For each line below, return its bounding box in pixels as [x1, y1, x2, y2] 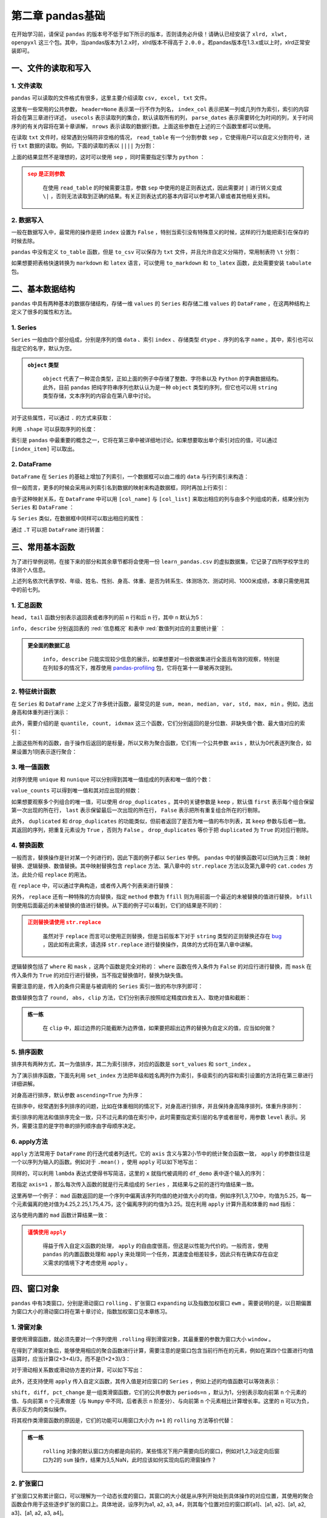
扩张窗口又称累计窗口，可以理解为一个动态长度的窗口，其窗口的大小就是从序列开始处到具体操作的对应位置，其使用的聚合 [11, 1492, 314, 1499]
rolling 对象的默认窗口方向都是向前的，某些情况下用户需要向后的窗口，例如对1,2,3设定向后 [42, 1448, 275, 1455]
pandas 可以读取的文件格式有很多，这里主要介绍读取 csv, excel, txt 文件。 [11, 94, 210, 101]
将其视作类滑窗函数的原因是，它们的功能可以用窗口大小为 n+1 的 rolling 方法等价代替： [11, 1417, 236, 1424]
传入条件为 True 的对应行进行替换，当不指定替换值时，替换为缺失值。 [11, 972, 187, 979]
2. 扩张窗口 [11, 1479, 44, 1488]
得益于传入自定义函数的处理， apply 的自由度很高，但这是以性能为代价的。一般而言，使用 [42, 1242, 269, 1250]
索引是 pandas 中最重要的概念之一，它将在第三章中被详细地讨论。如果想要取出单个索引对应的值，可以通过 [11, 437, 278, 444]
